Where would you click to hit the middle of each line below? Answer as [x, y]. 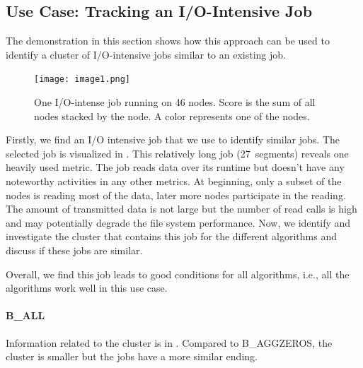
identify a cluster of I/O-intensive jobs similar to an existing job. [146, 54]
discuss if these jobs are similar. [74, 250]
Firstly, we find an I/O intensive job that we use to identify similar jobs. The [173, 140]
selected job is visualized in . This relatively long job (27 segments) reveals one [177, 153]
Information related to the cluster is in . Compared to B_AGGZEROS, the [169, 342]
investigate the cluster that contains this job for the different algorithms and [171, 236]
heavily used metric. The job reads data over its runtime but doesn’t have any [175, 167]
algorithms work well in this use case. [87, 288]
